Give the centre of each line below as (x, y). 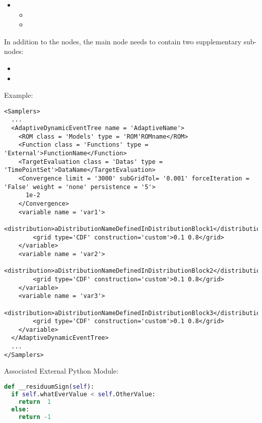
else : (20, 409)
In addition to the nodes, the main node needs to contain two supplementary (123, 41)
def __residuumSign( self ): (49, 387)
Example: (19, 95)
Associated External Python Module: (61, 371)
